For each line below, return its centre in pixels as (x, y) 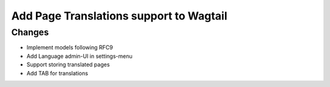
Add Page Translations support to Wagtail (119, 16)
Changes (30, 32)
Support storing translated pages (68, 64)
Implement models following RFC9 (70, 47)
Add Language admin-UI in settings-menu (79, 56)
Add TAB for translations (57, 73)
